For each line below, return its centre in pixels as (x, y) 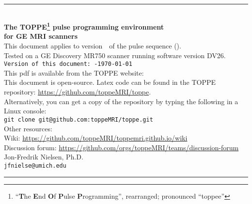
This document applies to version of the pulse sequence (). (93, 46)
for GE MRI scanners (41, 36)
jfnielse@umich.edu (35, 165)
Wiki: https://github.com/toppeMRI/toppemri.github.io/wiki (96, 138)
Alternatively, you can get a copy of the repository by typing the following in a (121, 101)
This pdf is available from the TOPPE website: (74, 72)
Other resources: (28, 128)
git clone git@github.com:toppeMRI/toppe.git (79, 119)
